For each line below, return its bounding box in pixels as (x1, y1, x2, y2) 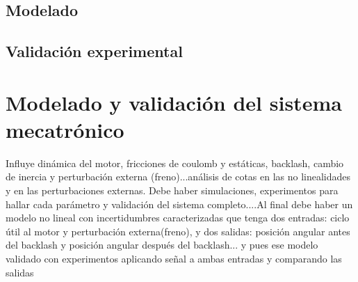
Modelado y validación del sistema (6, 88, 342, 116)
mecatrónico (6, 115, 124, 143)
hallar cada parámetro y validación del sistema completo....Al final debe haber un (6, 196, 353, 211)
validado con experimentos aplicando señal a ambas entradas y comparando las (6, 251, 342, 266)
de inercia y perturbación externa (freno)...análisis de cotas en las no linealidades (6, 169, 351, 184)
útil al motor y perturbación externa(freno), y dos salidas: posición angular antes (6, 224, 350, 238)
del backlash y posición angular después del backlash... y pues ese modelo (6, 237, 318, 252)
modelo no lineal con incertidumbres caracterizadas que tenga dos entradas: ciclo (6, 210, 350, 225)
